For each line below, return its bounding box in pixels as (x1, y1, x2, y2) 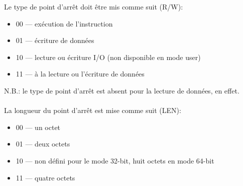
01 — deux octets (16, 138, 70, 149)
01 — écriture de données (16, 35, 94, 45)
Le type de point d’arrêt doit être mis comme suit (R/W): (4, 1, 183, 11)
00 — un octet (16, 121, 61, 132)
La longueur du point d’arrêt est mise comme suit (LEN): (4, 105, 181, 115)
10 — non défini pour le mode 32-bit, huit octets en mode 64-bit (16, 155, 214, 165)
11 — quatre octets (16, 172, 75, 182)
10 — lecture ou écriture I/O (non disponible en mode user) (16, 51, 201, 62)
